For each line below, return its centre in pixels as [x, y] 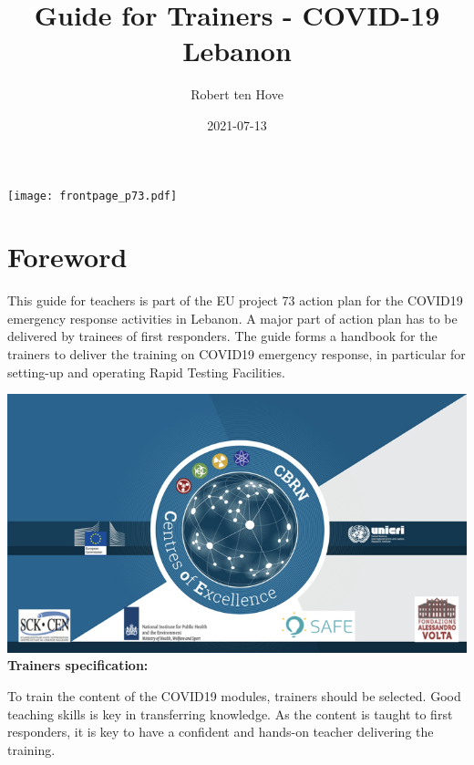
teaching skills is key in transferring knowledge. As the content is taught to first [230, 713]
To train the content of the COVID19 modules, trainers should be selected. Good [234, 695]
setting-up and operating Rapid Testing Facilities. [146, 372]
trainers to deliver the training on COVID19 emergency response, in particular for [237, 354]
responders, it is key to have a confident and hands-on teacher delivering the [221, 732]
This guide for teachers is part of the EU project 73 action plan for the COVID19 [235, 300]
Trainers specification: [78, 665]
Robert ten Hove [237, 94]
